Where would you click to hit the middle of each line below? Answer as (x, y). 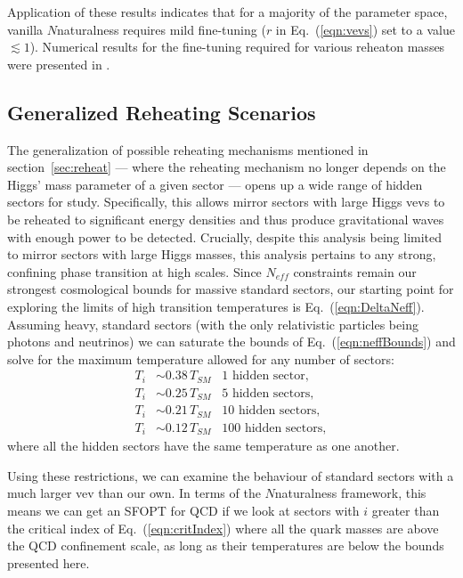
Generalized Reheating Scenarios (162, 112)
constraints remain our (355, 271)
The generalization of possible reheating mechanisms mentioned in (188, 149)
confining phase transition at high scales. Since (134, 271)
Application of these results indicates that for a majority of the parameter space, (227, 12)
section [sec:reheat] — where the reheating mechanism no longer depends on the (227, 167)
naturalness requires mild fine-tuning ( (161, 29)
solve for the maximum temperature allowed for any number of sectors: (201, 358)
